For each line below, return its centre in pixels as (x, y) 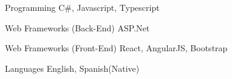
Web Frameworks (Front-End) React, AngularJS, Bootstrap (116, 48)
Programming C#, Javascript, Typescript (82, 7)
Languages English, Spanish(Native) (72, 68)
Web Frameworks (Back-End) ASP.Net (77, 27)
